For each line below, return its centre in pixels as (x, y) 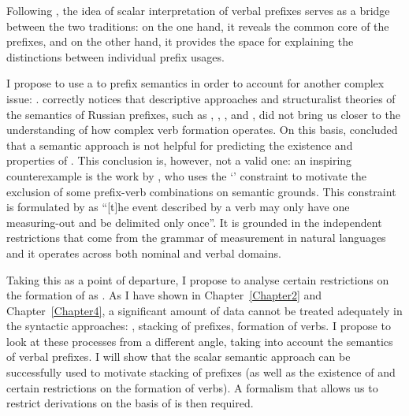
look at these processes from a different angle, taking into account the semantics (200, 341)
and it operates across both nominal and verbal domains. (144, 253)
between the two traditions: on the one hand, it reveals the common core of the (198, 26)
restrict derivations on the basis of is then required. (130, 403)
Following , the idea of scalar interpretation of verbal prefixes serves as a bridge (198, 10)
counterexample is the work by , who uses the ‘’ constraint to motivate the (186, 175)
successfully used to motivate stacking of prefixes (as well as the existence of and (201, 372)
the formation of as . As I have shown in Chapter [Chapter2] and (164, 295)
